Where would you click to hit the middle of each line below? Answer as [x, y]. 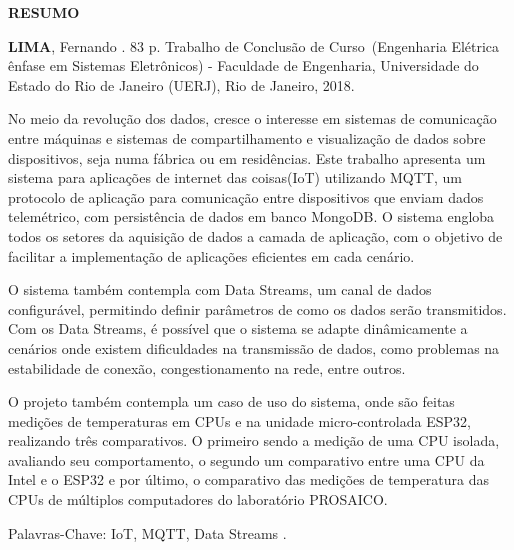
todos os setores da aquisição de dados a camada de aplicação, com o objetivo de [255, 235]
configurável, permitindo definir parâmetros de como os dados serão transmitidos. [257, 308]
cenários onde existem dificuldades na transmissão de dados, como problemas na [254, 347]
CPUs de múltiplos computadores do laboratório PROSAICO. [198, 499]
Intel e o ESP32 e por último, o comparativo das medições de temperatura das [249, 479]
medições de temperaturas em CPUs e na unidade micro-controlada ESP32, [239, 420]
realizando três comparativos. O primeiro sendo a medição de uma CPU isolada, [254, 440]
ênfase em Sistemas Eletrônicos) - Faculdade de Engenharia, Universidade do [243, 65]
